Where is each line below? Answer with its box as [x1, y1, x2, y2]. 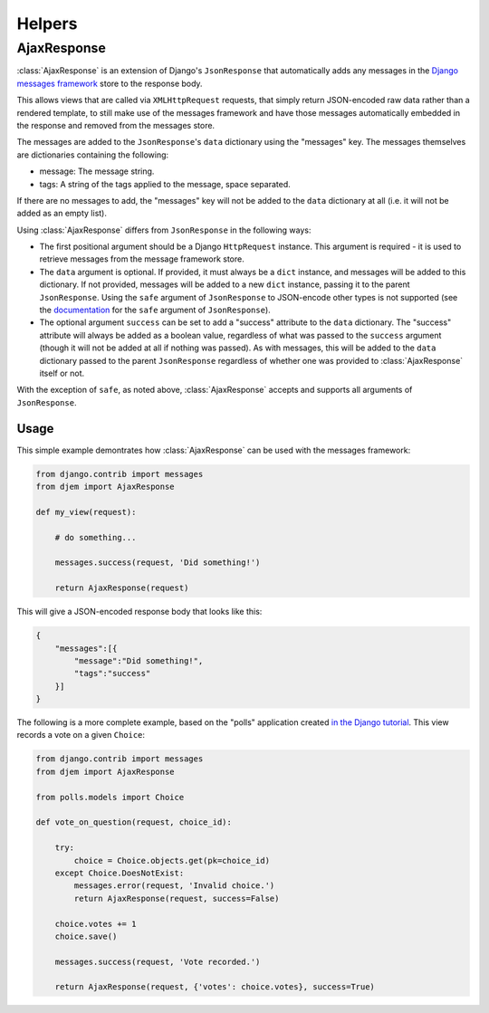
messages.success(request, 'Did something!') [54, 558, 261, 568]
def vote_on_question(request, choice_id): [35, 817, 233, 827]
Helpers [16, 14, 78, 33]
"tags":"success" [73, 668, 151, 679]
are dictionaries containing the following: [16, 149, 169, 160]
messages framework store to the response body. [16, 78, 203, 89]
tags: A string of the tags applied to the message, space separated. [39, 178, 292, 189]
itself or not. [39, 368, 85, 378]
